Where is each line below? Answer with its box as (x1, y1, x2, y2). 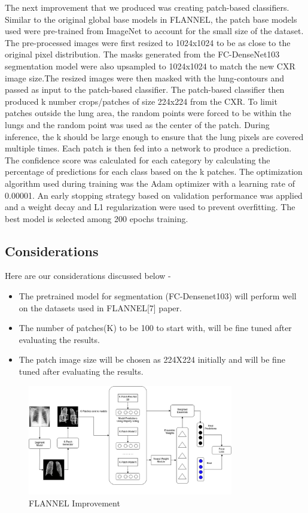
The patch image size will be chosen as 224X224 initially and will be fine (19, 353, 285, 366)
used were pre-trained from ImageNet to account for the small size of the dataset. (5, 25, 304, 37)
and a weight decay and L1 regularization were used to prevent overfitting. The (5, 201, 295, 213)
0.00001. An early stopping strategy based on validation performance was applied (5, 189, 303, 201)
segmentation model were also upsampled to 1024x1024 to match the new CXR (5, 59, 295, 72)
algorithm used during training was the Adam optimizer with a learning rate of (5, 177, 295, 189)
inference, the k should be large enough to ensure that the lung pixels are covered (5, 130, 304, 142)
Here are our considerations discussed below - (5, 269, 171, 282)
